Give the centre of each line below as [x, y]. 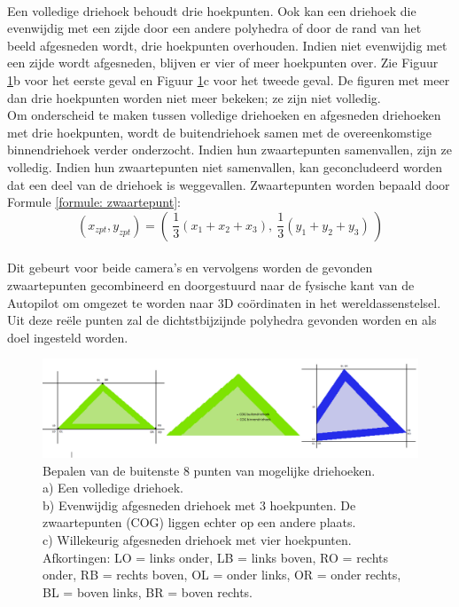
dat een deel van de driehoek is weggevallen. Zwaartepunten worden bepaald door [229, 184]
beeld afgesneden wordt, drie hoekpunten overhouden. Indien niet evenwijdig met [227, 45]
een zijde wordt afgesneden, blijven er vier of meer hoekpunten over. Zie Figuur [223, 63]
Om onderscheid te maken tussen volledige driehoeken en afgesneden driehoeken [224, 115]
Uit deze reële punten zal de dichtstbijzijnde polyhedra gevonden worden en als [222, 320]
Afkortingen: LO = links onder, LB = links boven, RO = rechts [216, 557]
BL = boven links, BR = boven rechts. [148, 591]
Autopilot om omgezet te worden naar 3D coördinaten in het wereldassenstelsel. [224, 302]
